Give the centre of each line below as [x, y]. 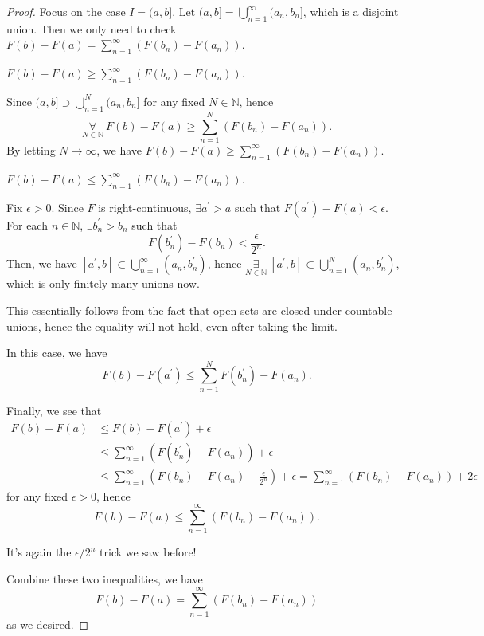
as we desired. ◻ [48, 624]
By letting [31, 149]
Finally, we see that [54, 410]
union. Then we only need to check [92, 28]
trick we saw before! [148, 552]
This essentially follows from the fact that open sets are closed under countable [199, 310]
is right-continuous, [145, 207]
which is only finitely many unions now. [103, 283]
